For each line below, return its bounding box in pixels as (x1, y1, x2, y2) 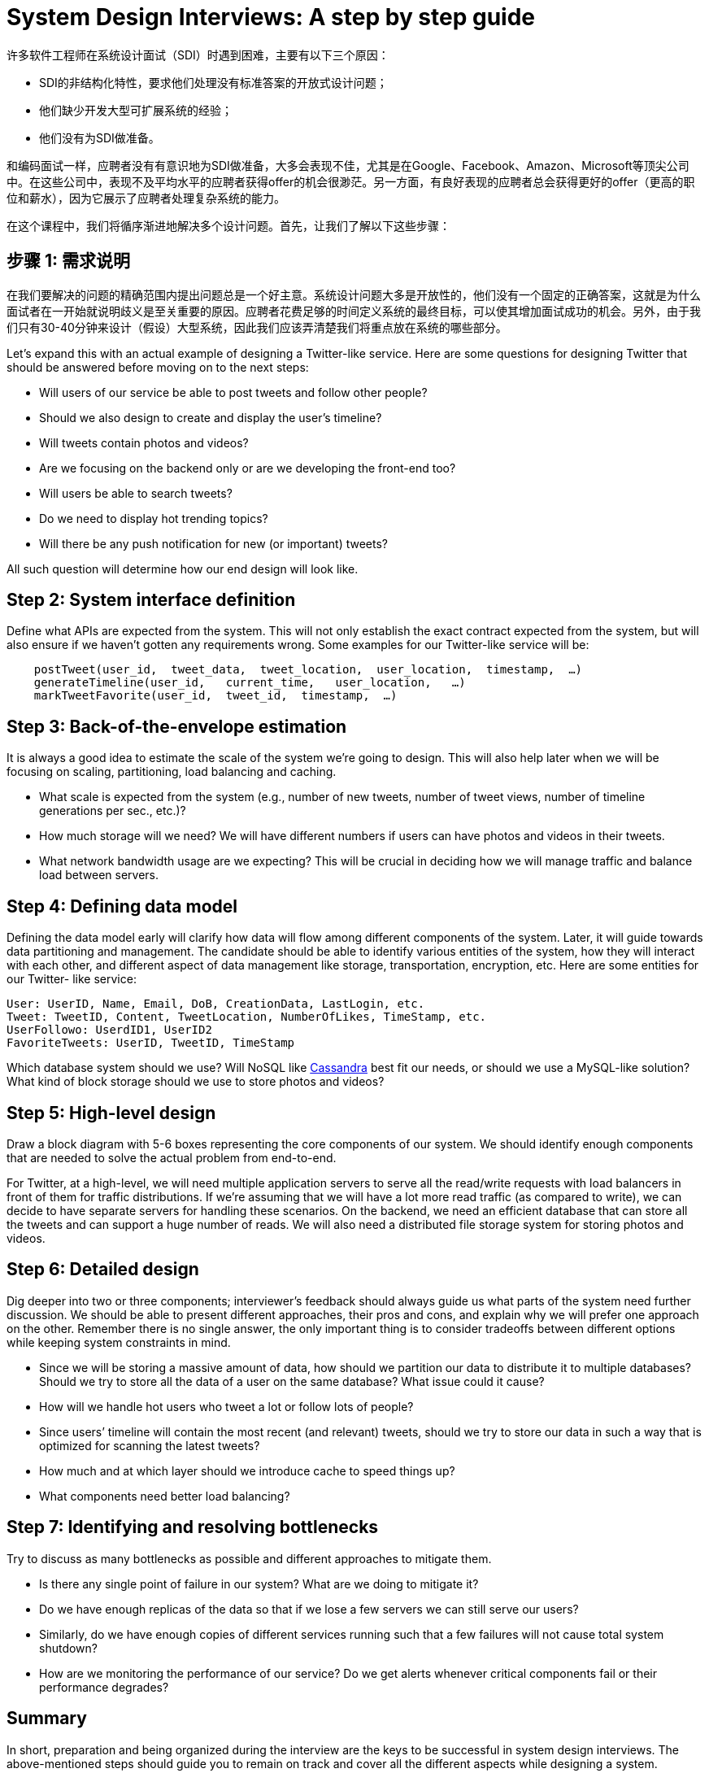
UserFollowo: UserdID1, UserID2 (7, 1023, 212, 1037)
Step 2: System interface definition (7, 590, 296, 611)
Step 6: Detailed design (7, 1259, 199, 1280)
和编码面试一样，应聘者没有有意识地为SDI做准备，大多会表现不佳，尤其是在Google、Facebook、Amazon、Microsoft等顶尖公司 (7, 158, 689, 172)
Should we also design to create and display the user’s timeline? (39, 410, 382, 425)
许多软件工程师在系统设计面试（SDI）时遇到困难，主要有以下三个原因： (7, 47, 389, 62)
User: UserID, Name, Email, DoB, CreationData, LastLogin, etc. (7, 997, 425, 1011)
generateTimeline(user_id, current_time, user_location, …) (33, 676, 466, 690)
